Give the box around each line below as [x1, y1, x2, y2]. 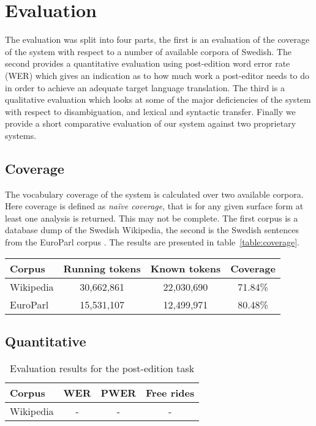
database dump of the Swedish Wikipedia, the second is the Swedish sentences [5, 223, 299, 236]
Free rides [146, 385, 195, 400]
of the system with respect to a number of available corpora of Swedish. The [5, 45, 292, 58]
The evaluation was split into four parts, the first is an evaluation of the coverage [5, 33, 310, 46]
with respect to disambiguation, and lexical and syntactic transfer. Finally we [5, 105, 296, 118]
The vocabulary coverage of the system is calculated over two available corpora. [5, 187, 304, 200]
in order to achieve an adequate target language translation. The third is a [5, 81, 285, 94]
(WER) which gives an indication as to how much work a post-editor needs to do [5, 69, 309, 81]
